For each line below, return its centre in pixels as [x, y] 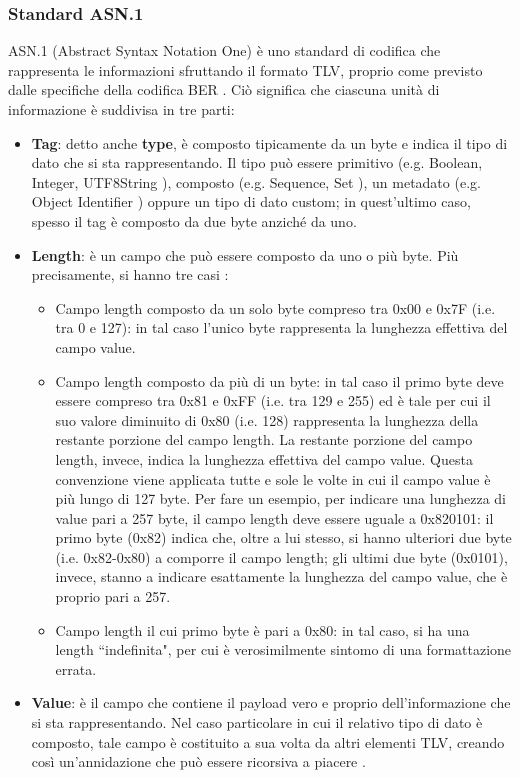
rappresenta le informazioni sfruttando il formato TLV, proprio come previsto [245, 69]
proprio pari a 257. [113, 596]
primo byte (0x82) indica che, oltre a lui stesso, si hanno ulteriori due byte [283, 537]
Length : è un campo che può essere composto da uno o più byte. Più [245, 254]
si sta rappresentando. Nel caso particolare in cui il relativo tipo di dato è [257, 722]
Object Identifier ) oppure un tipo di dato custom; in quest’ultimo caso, [251, 201]
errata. [76, 668]
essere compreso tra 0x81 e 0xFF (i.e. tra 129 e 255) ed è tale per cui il [273, 400]
